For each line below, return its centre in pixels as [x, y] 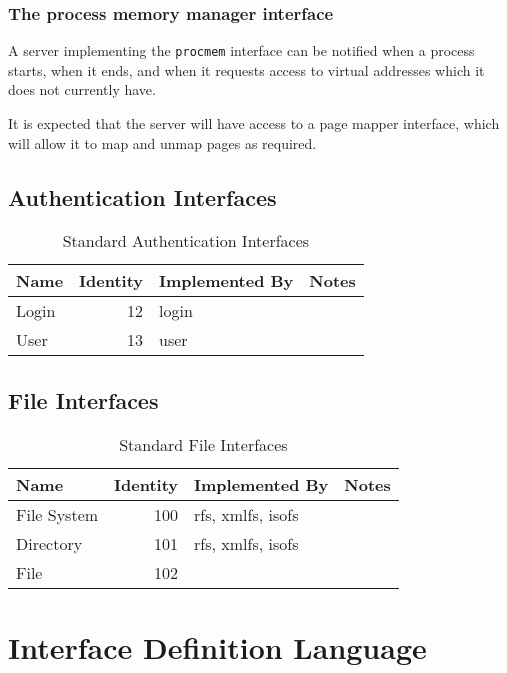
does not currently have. [82, 89]
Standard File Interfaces [203, 444]
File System [57, 514]
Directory [49, 543]
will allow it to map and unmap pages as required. [162, 142]
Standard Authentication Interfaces [186, 241]
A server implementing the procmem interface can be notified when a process [241, 50]
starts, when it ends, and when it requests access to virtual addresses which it [246, 69]
